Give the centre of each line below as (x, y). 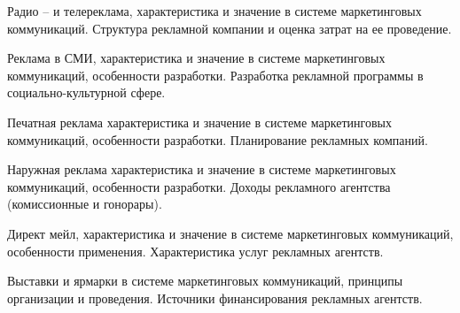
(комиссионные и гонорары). (85, 204)
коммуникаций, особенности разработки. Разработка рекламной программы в (215, 75)
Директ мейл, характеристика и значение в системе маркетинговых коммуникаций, (230, 233)
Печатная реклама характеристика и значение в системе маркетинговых (199, 122)
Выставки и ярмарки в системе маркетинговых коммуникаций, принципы (205, 281)
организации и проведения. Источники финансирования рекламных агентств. (215, 298)
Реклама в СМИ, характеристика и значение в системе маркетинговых (196, 58)
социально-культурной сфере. (86, 92)
